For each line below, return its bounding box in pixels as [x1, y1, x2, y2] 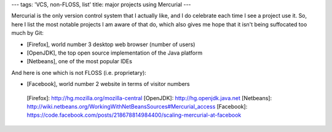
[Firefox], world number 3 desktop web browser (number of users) [26, 41, 196, 48]
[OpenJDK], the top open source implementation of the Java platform [26, 49, 203, 56]
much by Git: [11, 29, 44, 37]
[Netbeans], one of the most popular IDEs [26, 58, 132, 65]
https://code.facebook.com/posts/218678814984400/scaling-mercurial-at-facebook [26, 111, 242, 119]
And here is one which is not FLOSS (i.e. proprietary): [11, 69, 147, 76]
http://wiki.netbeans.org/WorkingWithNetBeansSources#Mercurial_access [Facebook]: [26, 103, 248, 110]
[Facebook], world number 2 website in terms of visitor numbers [26, 80, 190, 88]
